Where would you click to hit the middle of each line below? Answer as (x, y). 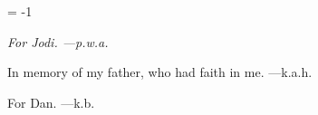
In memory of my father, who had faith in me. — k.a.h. (160, 72)
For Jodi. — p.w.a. (58, 41)
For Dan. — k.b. (51, 102)
